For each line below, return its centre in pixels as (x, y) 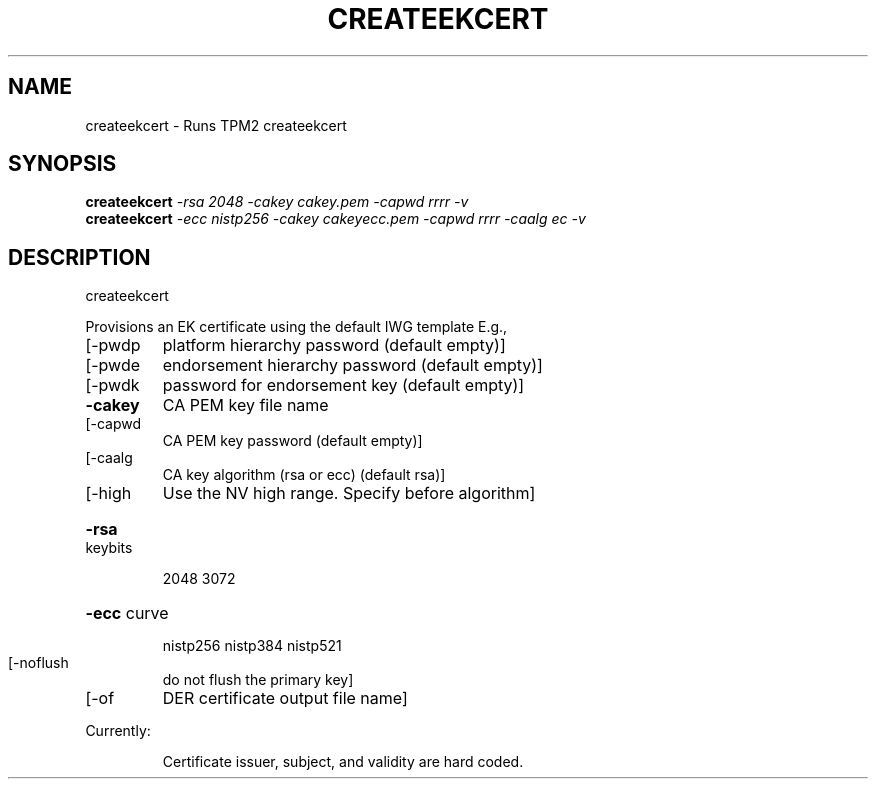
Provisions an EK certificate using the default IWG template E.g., (296, 327)
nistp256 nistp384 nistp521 (252, 646)
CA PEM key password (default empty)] (292, 441)
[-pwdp (113, 345)
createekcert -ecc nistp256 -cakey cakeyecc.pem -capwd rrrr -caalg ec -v (335, 219)
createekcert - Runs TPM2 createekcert (216, 125)
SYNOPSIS (62, 164)
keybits (109, 548)
